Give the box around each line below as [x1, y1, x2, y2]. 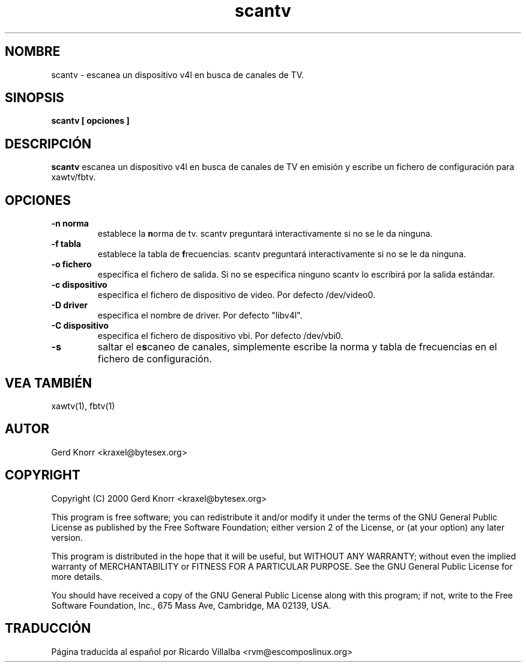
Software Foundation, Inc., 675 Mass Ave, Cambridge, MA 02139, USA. [51, 600, 331, 611]
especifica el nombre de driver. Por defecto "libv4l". [97, 310, 303, 321]
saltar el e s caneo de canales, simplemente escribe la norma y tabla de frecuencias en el [97, 341, 497, 353]
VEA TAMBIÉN [5, 375, 92, 391]
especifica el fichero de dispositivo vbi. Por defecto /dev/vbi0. [97, 330, 343, 341]
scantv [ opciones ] [51, 115, 130, 126]
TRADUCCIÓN [5, 621, 91, 636]
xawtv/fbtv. [51, 172, 96, 183]
